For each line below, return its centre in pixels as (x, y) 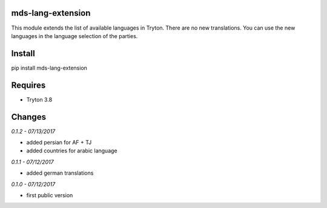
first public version (50, 195)
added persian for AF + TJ (59, 143)
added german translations (60, 173)
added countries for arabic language (72, 151)
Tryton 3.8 (39, 99)
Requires (28, 85)
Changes (29, 117)
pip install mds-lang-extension (49, 68)
